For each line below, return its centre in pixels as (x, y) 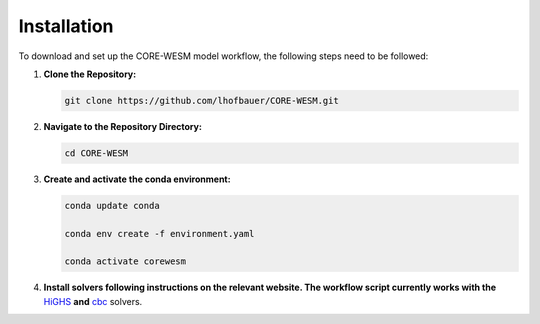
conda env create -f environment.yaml (159, 233)
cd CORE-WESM (96, 153)
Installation (66, 26)
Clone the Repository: (90, 74)
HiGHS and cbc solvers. (93, 301)
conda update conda (112, 205)
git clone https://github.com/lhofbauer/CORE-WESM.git (201, 100)
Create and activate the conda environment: (137, 179)
